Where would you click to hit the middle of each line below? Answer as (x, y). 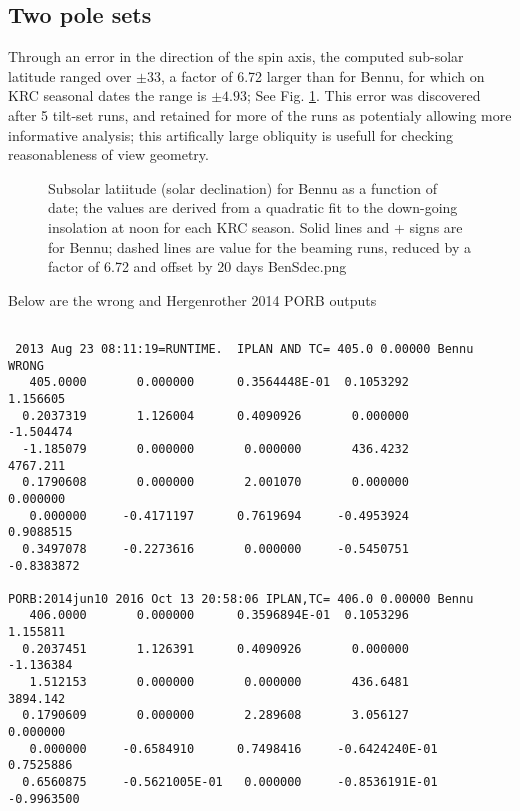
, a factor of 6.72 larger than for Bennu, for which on (322, 75)
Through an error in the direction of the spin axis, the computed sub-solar (236, 56)
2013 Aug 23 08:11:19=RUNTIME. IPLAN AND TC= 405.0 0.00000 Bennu (244, 348)
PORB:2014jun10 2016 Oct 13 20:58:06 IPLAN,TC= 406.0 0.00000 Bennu (241, 598)
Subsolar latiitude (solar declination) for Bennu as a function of (243, 187)
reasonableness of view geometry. (108, 154)
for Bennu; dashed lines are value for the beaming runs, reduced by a (259, 246)
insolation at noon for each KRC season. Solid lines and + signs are (255, 226)
